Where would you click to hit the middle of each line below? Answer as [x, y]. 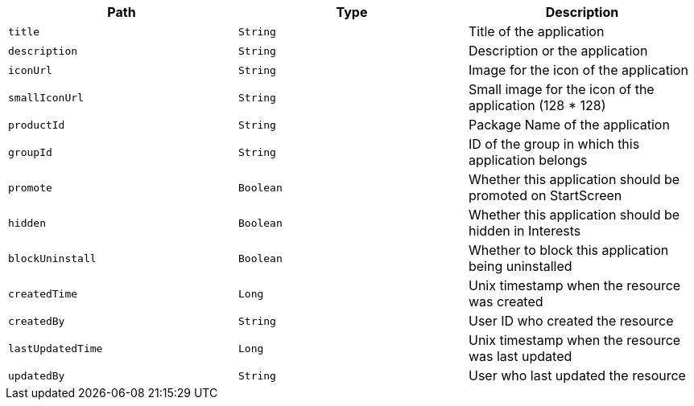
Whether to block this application [568, 250]
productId [37, 125]
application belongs [528, 160]
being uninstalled [520, 266]
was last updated [520, 356]
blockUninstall [52, 258]
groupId [30, 152]
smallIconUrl [46, 97]
